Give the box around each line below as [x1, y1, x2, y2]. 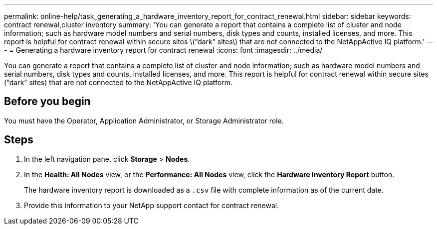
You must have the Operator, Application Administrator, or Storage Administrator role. [4, 116, 284, 125]
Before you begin [4, 95, 91, 108]
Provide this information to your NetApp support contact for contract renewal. [24, 201, 279, 210]
